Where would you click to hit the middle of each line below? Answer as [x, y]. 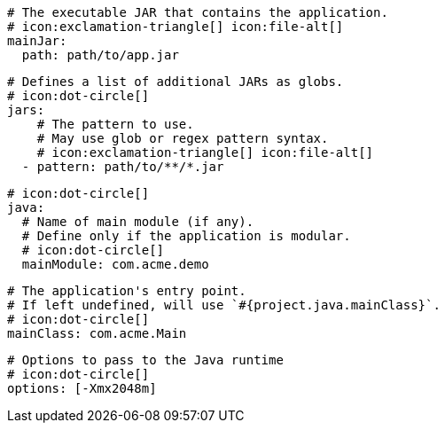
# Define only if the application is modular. [186, 236]
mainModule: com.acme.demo [115, 264]
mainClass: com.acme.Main [97, 333]
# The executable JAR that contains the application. [198, 12]
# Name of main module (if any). [138, 222]
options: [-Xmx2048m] [82, 388]
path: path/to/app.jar [100, 55]
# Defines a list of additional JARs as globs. [176, 82]
